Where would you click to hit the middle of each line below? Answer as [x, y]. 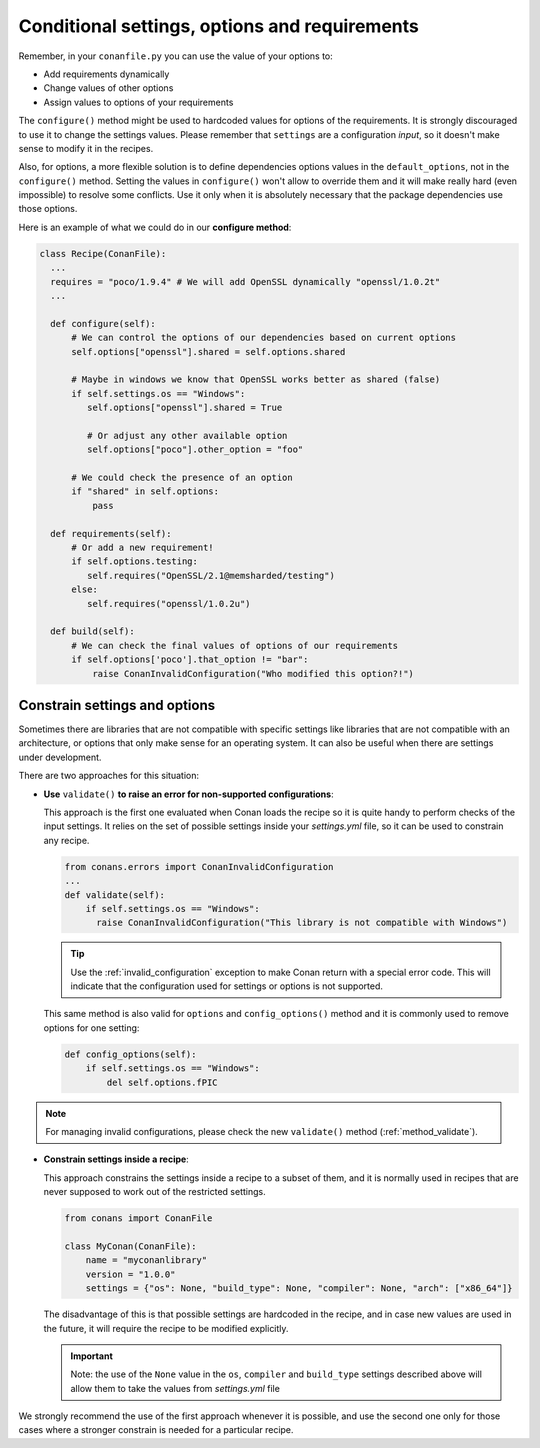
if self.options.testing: [135, 561]
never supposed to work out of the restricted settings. [155, 1192]
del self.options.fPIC [162, 1082]
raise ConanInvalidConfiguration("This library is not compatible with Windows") [302, 923]
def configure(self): [103, 323]
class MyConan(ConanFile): [130, 1246]
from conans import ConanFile [138, 1218]
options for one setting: [91, 1027]
